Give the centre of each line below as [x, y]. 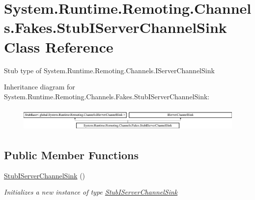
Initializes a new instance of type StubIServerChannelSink [91, 192]
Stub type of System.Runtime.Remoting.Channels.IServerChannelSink [109, 70]
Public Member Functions [71, 155]
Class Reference [59, 46]
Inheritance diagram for [40, 87]
